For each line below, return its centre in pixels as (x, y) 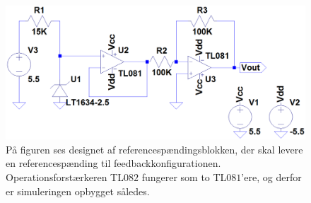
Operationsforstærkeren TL (65, 177)
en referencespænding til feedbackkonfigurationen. (113, 163)
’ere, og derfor (271, 177)
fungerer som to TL (184, 177)
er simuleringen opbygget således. (78, 191)
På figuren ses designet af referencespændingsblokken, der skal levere (154, 149)
